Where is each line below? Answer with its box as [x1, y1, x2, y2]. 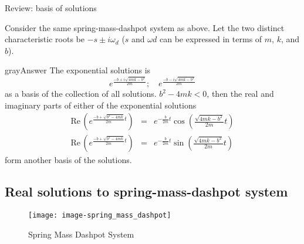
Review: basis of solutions [5, 2, 97, 13]
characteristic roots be [5, 33, 85, 45]
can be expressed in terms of [159, 33, 262, 45]
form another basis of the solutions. [5, 154, 132, 166]
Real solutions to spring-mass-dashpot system [5, 182, 288, 201]
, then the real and [207, 87, 274, 100]
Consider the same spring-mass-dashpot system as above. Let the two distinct [5, 21, 285, 33]
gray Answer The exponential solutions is [5, 64, 151, 76]
